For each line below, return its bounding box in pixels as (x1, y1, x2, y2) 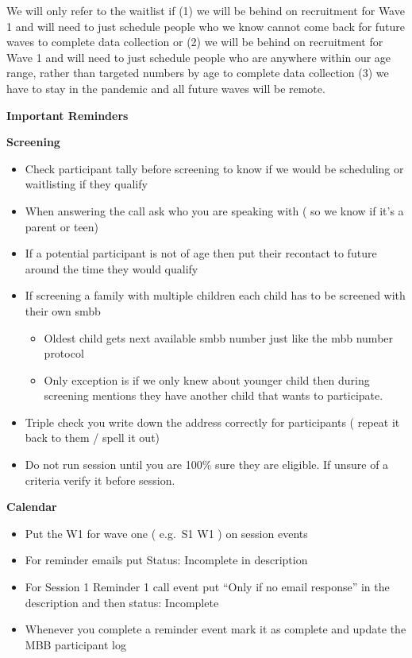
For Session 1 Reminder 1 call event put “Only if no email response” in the (25, 579, 390, 595)
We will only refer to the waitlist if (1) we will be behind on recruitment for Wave (6, 2, 405, 18)
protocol (44, 345, 84, 362)
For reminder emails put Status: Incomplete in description (25, 552, 308, 568)
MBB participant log (25, 636, 127, 652)
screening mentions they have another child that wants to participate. (44, 387, 383, 404)
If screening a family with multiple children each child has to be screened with (25, 287, 406, 304)
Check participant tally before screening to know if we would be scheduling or (25, 160, 404, 176)
